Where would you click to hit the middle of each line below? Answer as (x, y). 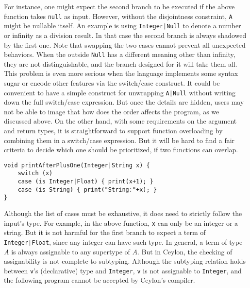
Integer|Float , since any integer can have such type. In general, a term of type (123, 242)
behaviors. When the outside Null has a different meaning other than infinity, (120, 54)
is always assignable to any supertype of (71, 251)
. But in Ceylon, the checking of (185, 251)
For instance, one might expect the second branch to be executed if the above (119, 6)
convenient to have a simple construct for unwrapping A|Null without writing (120, 92)
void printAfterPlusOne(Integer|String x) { (77, 165)
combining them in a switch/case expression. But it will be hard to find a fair (119, 140)
